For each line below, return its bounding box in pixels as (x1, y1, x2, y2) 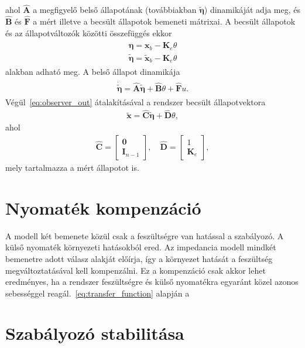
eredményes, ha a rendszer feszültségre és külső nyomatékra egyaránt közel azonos (5, 275, 299, 288)
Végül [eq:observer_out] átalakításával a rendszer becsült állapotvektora (5, 95, 266, 108)
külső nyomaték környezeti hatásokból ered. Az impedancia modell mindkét (5, 241, 276, 253)
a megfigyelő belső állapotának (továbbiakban (33, 4, 197, 16)
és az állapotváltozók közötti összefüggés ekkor (5, 26, 172, 39)
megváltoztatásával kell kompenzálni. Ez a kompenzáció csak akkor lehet (5, 264, 266, 276)
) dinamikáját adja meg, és (204, 4, 300, 16)
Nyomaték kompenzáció (5, 195, 201, 219)
